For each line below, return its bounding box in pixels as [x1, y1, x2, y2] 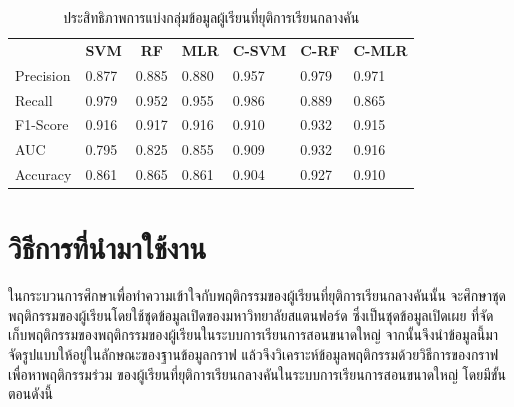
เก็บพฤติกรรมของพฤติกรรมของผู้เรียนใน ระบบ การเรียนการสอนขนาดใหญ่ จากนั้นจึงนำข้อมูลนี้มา [8, 324, 499, 345]
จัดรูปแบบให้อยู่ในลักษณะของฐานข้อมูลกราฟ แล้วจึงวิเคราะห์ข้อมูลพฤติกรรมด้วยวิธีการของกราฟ [8, 344, 499, 365]
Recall [15, 89, 53, 110]
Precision [15, 64, 71, 85]
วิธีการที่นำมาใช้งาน [8, 227, 207, 268]
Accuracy [15, 164, 72, 185]
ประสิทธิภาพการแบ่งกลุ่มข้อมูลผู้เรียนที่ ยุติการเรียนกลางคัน [63, 7, 360, 27]
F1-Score [15, 114, 69, 135]
